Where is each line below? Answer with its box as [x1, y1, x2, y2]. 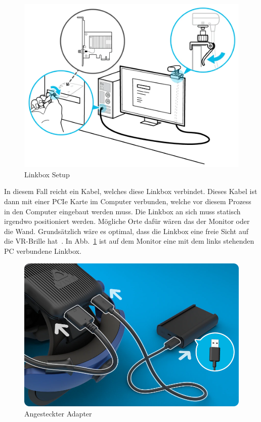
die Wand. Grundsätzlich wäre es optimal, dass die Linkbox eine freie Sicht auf [4, 225, 248, 236]
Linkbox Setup [24, 169, 70, 179]
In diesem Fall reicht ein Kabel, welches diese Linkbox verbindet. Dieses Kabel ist [4, 186, 257, 197]
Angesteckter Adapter [24, 408, 92, 418]
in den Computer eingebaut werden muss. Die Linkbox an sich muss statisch [4, 206, 241, 216]
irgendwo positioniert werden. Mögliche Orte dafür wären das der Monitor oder [4, 216, 250, 226]
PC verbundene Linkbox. [4, 245, 81, 256]
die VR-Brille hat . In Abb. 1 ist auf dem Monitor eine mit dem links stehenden [4, 236, 254, 246]
